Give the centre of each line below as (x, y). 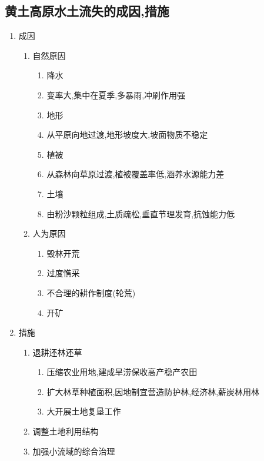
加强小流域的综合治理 (74, 451)
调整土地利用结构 (66, 431)
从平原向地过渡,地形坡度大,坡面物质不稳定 (127, 135)
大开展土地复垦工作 (84, 411)
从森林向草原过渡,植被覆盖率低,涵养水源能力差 (136, 174)
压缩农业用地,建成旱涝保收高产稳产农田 (122, 372)
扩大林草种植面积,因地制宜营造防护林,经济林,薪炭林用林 (153, 391)
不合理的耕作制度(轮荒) (91, 292)
